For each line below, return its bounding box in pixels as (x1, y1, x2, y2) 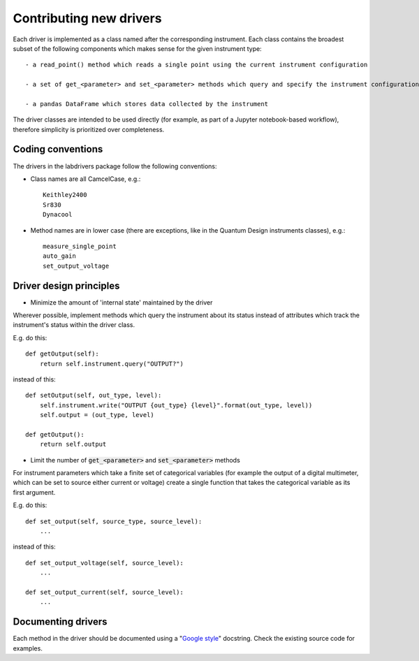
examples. (13, 644, 43, 653)
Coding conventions (13, 143, 103, 155)
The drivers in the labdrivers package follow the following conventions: (13, 161, 217, 170)
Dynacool (43, 210, 73, 219)
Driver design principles (13, 279, 120, 291)
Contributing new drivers (13, 10, 162, 26)
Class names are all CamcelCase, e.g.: (30, 175, 141, 183)
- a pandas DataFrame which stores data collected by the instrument (25, 100, 269, 108)
